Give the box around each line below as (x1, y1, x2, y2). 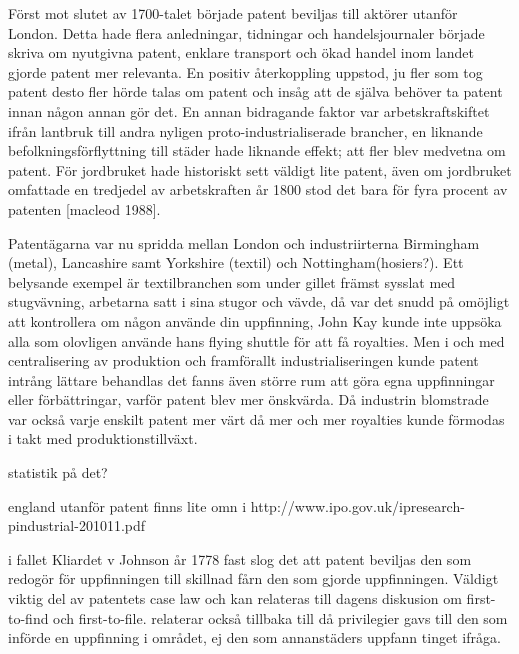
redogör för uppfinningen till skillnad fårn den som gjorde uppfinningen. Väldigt (8, 568, 499, 589)
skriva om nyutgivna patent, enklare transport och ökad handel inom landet (8, 42, 474, 63)
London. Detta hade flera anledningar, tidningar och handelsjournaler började (8, 22, 485, 43)
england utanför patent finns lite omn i (8, 495, 247, 516)
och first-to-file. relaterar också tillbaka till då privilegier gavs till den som (53, 607, 508, 628)
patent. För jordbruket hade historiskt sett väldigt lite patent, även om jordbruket (8, 159, 512, 180)
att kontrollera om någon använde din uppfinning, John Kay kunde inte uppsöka (8, 310, 502, 331)
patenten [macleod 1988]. (8, 198, 161, 219)
